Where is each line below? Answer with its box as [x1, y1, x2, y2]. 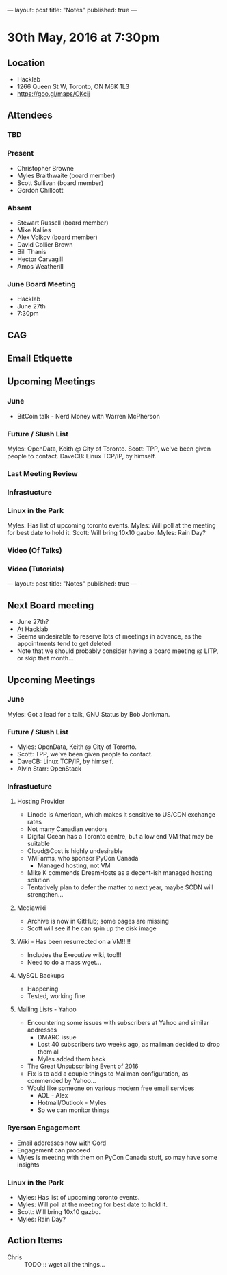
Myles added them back [37, 1055, 106, 1063]
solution [27, 876, 50, 884]
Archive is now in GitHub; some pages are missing [27, 917, 170, 926]
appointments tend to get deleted [16, 640, 111, 648]
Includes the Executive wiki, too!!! [27, 951, 122, 959]
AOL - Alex [37, 1091, 68, 1100]
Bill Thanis [16, 247, 46, 256]
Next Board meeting [7, 599, 94, 611]
